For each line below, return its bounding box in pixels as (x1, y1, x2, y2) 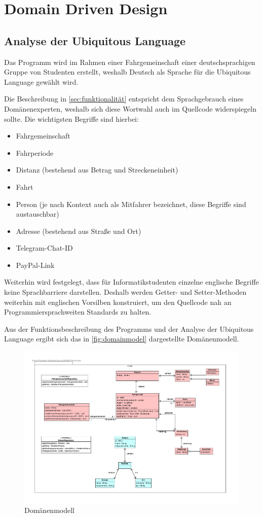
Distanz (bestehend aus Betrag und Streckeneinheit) (16, 164, 178, 175)
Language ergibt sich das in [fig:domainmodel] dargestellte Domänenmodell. (4, 333, 239, 344)
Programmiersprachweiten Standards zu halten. (4, 306, 152, 317)
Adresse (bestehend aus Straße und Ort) (16, 225, 141, 236)
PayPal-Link (16, 259, 55, 270)
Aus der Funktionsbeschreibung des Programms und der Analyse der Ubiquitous (4, 323, 254, 334)
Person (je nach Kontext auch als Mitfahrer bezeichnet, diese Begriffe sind (16, 198, 246, 209)
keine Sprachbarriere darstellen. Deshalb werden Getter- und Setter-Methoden (4, 287, 247, 297)
